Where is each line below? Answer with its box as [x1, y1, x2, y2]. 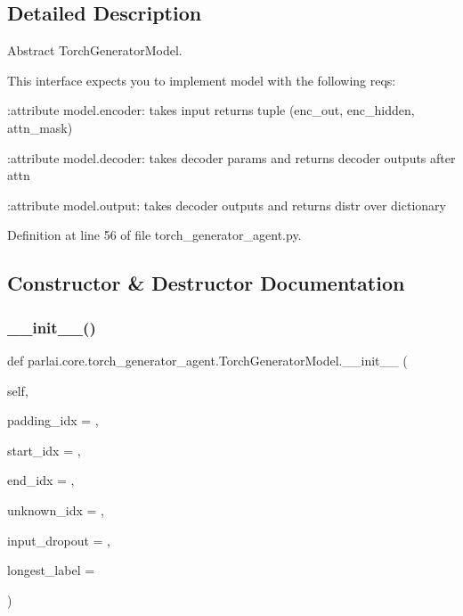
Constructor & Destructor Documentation [7, 269, 405, 297]
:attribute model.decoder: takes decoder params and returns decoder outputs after [7, 148, 456, 167]
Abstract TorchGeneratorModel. [7, 41, 183, 60]
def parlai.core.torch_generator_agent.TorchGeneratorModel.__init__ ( [7, 350, 408, 369]
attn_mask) [7, 118, 73, 136]
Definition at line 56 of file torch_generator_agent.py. [7, 226, 302, 244]
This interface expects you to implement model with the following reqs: [7, 70, 396, 89]
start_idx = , [7, 440, 81, 459]
